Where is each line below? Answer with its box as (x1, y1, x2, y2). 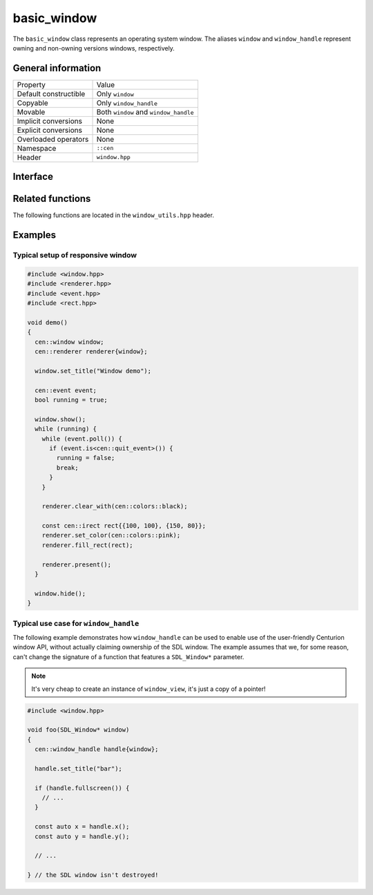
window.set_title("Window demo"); (35, 367, 152, 375)
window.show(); (35, 415, 86, 423)
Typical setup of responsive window (12, 250, 137, 260)
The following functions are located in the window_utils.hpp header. (12, 211, 214, 219)
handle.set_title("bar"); (35, 764, 122, 773)
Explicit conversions (17, 125, 83, 135)
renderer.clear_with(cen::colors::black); (41, 502, 188, 510)
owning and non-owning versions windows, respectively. (12, 44, 175, 52)
